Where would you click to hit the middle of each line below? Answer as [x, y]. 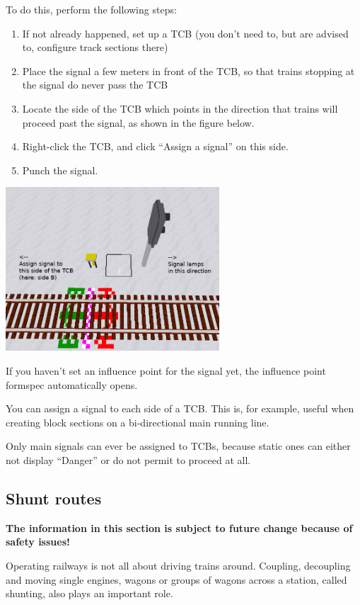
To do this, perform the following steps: [91, 9]
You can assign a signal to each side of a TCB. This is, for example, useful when [180, 408]
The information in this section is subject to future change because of [179, 527]
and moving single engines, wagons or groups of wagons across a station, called [176, 579]
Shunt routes [54, 498]
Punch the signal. [60, 170]
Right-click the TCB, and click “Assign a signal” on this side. [155, 146]
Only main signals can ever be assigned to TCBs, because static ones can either [178, 446]
